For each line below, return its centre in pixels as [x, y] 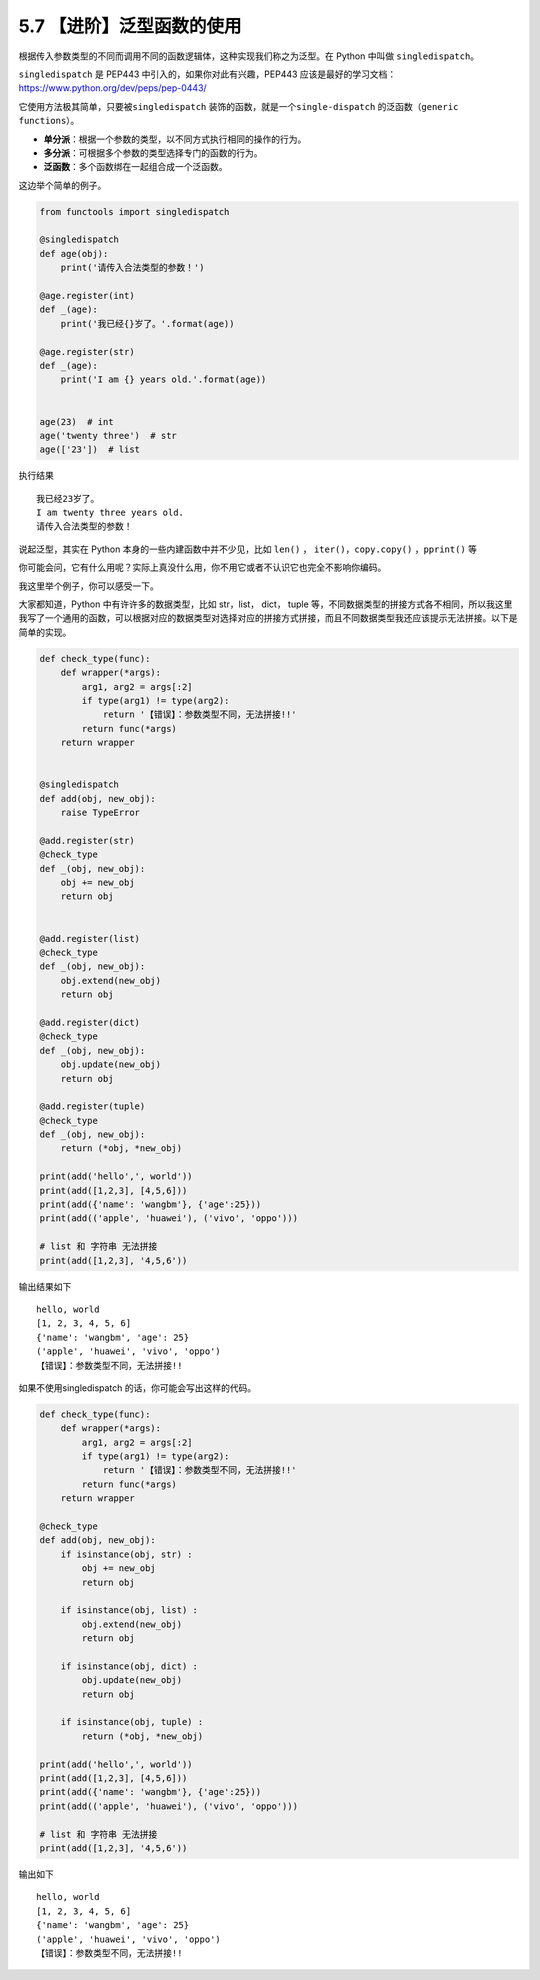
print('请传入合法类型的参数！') [132, 268]
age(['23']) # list [89, 449]
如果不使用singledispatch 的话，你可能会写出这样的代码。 [137, 1387]
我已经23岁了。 [68, 498]
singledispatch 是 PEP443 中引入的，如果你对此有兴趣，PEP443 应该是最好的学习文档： [207, 74]
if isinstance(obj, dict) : [129, 1666]
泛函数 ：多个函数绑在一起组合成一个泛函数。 [135, 167]
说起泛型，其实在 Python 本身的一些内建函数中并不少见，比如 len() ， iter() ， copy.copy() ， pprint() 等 [247, 549]
